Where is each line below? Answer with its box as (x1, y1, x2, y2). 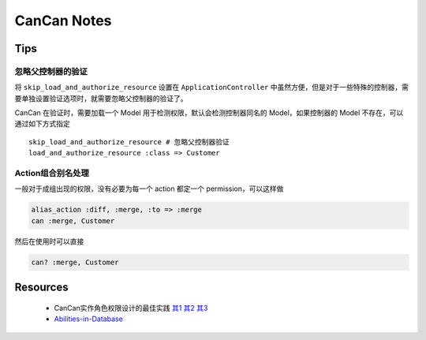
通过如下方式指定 (14, 119, 70, 129)
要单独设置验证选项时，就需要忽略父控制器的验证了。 (14, 93, 188, 103)
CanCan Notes (14, 12, 112, 29)
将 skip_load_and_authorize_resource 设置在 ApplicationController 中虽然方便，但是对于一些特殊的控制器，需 (14, 83, 409, 92)
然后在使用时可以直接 (14, 237, 84, 246)
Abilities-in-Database (54, 314, 124, 323)
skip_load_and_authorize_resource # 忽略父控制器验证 (28, 137, 230, 146)
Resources (14, 281, 69, 294)
